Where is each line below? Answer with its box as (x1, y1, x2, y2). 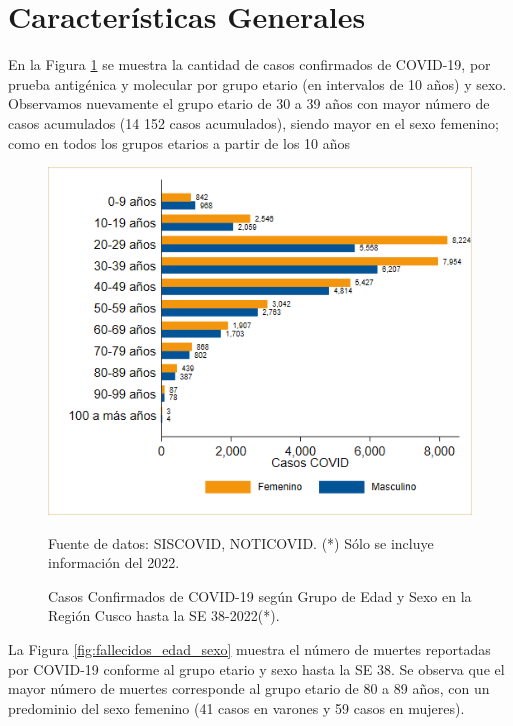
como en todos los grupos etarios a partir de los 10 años (8, 132, 351, 153)
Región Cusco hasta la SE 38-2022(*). (48, 605, 280, 626)
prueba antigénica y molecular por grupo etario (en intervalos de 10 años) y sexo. (8, 73, 507, 94)
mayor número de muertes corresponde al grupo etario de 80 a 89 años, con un (8, 678, 490, 699)
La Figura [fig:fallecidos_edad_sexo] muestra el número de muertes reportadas (8, 639, 491, 660)
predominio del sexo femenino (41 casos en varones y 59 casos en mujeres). (8, 697, 465, 718)
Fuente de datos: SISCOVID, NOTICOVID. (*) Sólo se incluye (48, 532, 434, 553)
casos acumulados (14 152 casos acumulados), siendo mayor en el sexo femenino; (8, 112, 499, 133)
